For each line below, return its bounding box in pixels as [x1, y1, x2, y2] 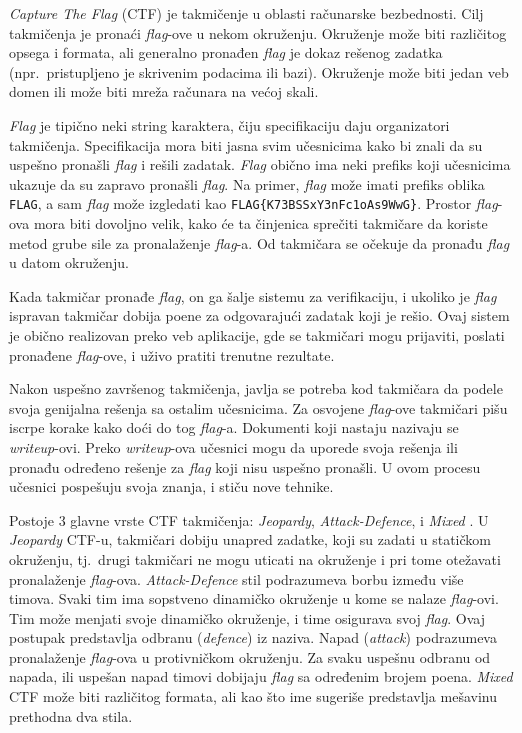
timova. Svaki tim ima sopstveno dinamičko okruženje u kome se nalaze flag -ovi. [9, 588, 499, 609]
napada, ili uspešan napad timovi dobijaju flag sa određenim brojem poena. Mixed [9, 666, 513, 687]
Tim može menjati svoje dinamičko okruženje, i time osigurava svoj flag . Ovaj [9, 607, 485, 628]
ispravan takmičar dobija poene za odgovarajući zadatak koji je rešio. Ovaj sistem [9, 305, 510, 326]
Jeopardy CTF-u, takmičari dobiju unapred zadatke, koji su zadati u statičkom [9, 529, 491, 550]
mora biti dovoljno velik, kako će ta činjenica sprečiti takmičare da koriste [33, 213, 488, 233]
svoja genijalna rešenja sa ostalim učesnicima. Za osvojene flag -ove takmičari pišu [9, 397, 508, 418]
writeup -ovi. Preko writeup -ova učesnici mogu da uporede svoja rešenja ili [9, 436, 458, 457]
